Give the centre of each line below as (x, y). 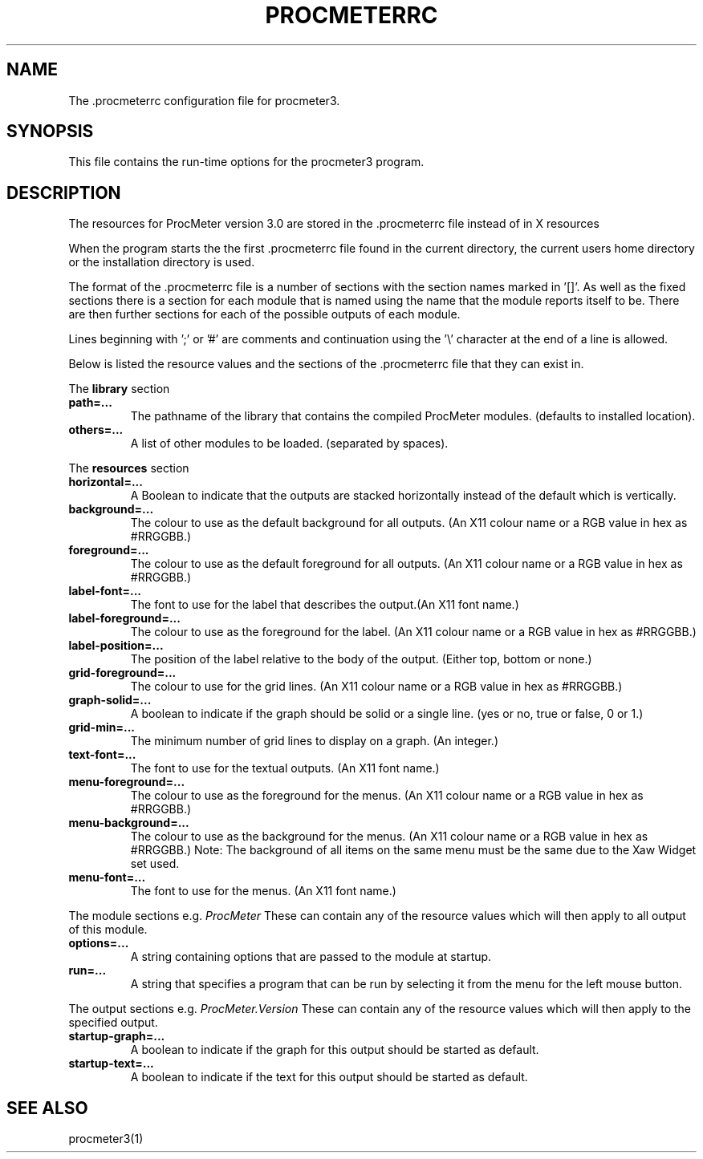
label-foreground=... (124, 618)
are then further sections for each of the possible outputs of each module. (264, 314)
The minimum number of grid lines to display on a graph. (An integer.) (314, 741)
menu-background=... (129, 823)
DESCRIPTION (64, 192)
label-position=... (116, 646)
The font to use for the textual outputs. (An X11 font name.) (285, 768)
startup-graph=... (117, 1036)
